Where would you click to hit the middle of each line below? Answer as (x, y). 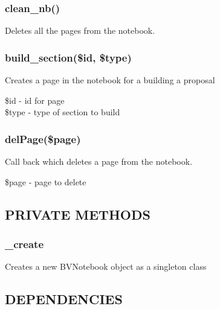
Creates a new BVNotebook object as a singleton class (106, 266)
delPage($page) (43, 139)
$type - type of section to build (63, 112)
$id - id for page (35, 100)
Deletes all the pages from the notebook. (80, 30)
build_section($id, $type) (68, 57)
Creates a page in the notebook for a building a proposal (110, 80)
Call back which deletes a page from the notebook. (99, 161)
